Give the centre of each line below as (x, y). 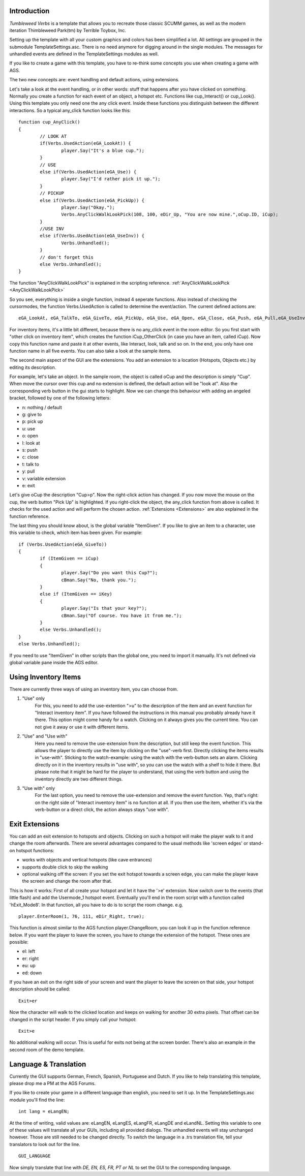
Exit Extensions (34, 824)
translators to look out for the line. (45, 1144)
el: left (29, 951)
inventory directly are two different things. (79, 779)
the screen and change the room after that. (67, 881)
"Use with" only (39, 788)
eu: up (29, 966)
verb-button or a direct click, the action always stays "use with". (102, 810)
